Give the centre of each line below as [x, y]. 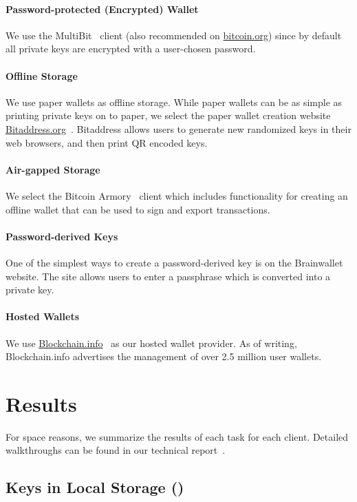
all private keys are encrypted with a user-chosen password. [131, 49]
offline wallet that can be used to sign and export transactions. [138, 209]
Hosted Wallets [43, 316]
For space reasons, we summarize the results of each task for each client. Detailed [177, 436]
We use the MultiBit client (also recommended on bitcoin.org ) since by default [174, 35]
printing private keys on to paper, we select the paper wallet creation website [168, 115]
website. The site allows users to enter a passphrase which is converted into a [168, 276]
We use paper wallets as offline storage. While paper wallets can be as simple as [174, 102]
